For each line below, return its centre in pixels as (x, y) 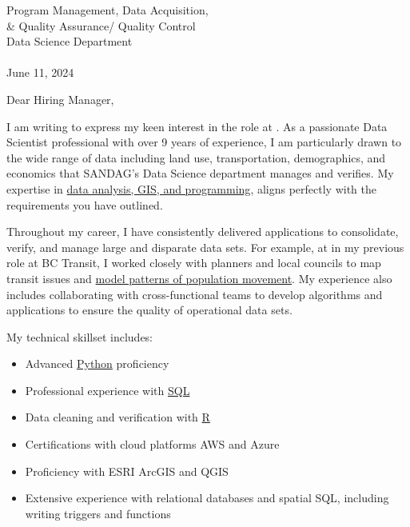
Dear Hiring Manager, (60, 99)
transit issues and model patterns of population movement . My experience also (199, 278)
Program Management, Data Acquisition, (107, 10)
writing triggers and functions (98, 513)
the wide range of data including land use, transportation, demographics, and (196, 157)
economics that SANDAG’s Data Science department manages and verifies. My (200, 173)
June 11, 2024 (40, 72)
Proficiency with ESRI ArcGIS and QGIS (127, 471)
